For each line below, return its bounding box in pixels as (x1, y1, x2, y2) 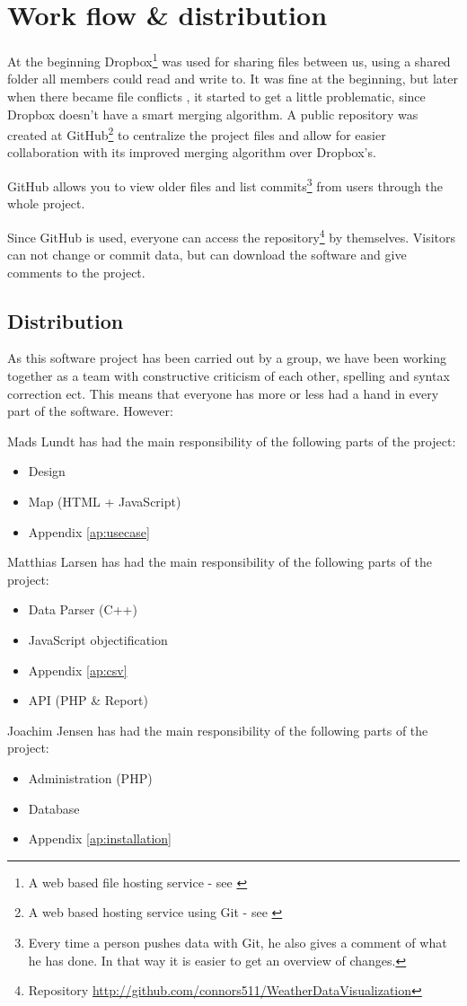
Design (28, 462, 66, 481)
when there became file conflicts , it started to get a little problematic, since (7, 86, 426, 105)
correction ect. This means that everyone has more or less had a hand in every (7, 384, 439, 402)
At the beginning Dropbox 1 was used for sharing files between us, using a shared (7, 49, 451, 70)
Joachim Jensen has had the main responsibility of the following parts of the (7, 720, 428, 739)
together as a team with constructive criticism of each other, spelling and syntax (7, 366, 450, 385)
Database (28, 799, 80, 817)
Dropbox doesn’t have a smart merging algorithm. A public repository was (7, 104, 419, 123)
